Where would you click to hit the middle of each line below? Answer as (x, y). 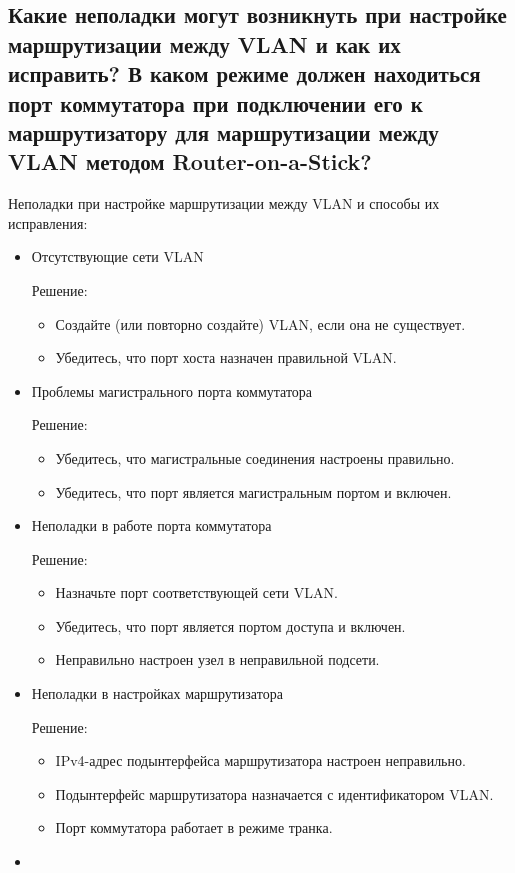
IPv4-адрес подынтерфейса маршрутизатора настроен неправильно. (260, 760)
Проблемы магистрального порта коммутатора (172, 390)
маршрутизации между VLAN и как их (204, 43)
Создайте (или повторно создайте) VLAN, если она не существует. (260, 323)
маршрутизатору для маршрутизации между (223, 131)
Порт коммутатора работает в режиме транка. (194, 827)
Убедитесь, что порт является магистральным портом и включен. (253, 491)
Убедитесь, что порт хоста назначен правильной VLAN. (226, 357)
